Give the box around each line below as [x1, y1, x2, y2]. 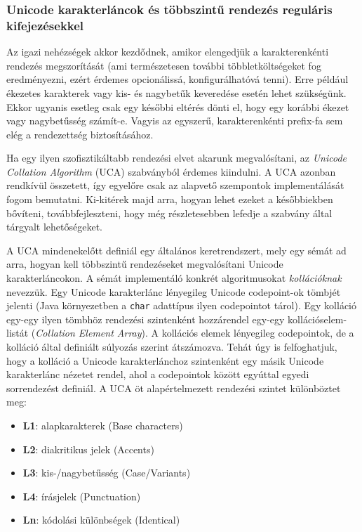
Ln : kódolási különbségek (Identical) [22, 512, 180, 527]
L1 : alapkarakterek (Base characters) [22, 418, 183, 433]
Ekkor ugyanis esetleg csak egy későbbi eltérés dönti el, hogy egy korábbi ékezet [6, 99, 349, 114]
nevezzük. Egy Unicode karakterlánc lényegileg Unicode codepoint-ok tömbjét [6, 284, 341, 299]
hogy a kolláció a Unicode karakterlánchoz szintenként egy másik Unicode [6, 353, 324, 368]
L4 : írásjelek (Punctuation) [22, 488, 141, 503]
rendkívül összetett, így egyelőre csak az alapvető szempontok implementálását [6, 178, 344, 193]
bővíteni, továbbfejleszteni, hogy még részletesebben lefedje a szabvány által [6, 205, 333, 220]
